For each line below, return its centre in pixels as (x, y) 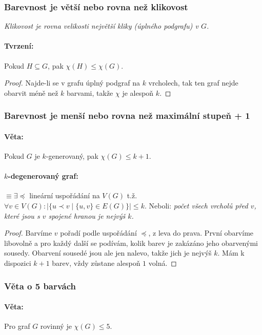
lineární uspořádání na (65, 195)
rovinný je (56, 326)
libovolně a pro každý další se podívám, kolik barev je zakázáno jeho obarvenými (131, 243)
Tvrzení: (19, 46)
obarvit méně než (31, 92)
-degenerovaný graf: (43, 176)
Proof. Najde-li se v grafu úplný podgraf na (72, 83)
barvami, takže (90, 92)
